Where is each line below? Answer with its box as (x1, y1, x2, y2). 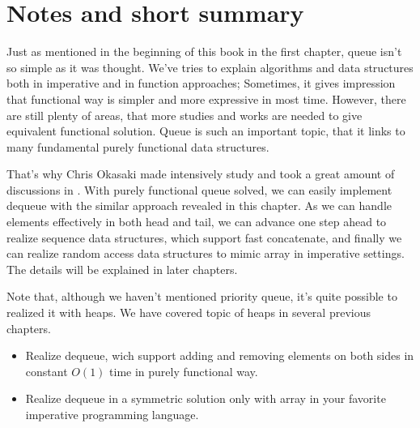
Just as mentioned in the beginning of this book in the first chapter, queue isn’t (6, 43, 402, 60)
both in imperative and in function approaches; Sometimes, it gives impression (6, 75, 396, 92)
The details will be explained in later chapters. (6, 260, 238, 277)
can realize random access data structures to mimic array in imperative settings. (6, 245, 405, 262)
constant (25, 362, 68, 379)
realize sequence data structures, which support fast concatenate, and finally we (6, 229, 402, 246)
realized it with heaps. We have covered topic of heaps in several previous (6, 304, 371, 321)
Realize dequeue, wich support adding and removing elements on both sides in (25, 347, 414, 364)
